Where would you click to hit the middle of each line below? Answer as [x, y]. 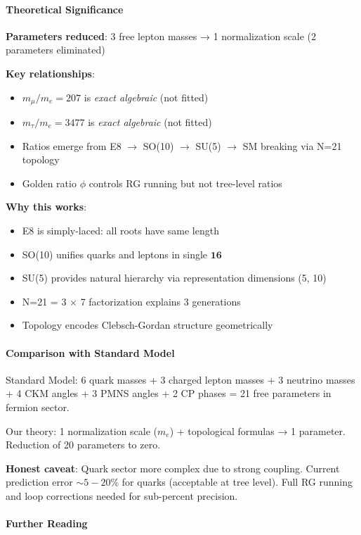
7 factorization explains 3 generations [160, 301]
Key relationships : [50, 73]
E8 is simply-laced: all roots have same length [120, 230]
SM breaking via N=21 [292, 145]
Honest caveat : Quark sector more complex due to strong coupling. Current [173, 468]
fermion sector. [38, 407]
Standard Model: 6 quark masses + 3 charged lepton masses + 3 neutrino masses [180, 379]
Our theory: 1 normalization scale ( [82, 430]
